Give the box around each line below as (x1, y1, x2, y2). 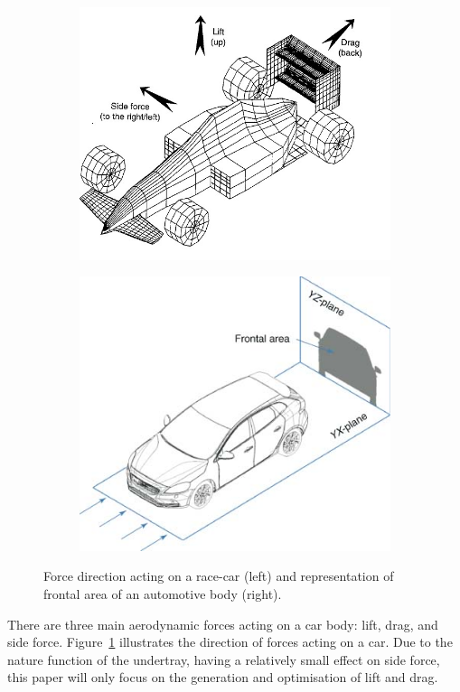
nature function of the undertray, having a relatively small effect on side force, (7, 650, 440, 669)
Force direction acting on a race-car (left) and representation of (43, 566, 394, 585)
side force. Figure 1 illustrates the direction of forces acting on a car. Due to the (7, 632, 453, 651)
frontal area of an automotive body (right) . (43, 584, 282, 603)
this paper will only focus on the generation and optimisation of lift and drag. (7, 668, 438, 687)
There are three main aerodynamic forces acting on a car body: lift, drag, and (7, 614, 438, 633)
